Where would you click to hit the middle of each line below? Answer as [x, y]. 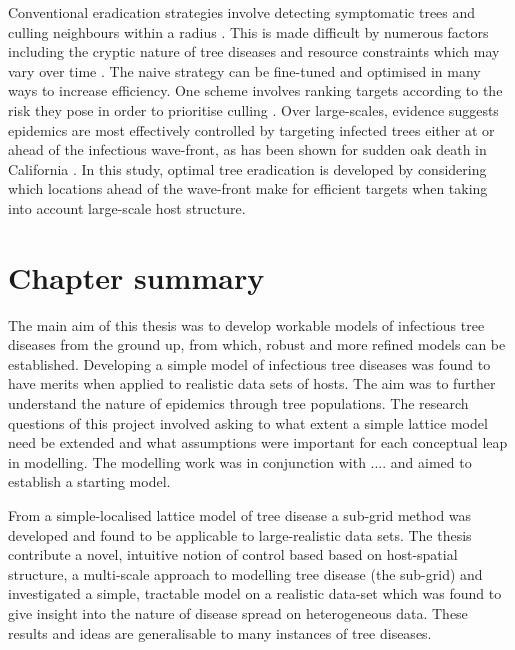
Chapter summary [136, 276]
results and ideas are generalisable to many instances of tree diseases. [220, 632]
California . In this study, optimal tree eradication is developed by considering [247, 168]
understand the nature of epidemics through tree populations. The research [238, 403]
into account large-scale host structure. [127, 207]
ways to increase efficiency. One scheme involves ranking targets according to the [255, 90]
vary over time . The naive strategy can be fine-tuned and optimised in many [244, 70]
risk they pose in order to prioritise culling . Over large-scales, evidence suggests [253, 109]
